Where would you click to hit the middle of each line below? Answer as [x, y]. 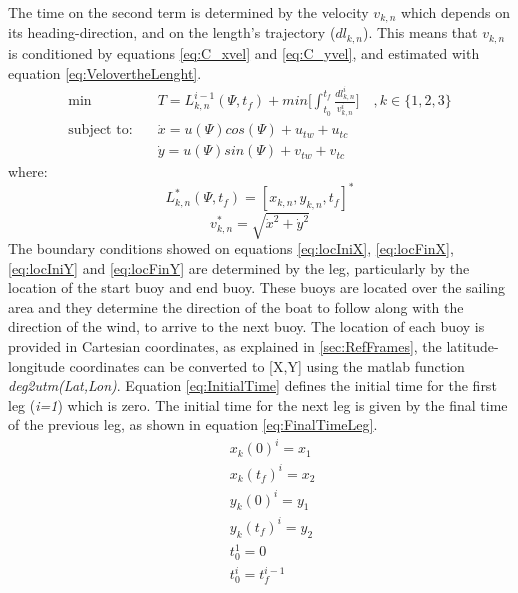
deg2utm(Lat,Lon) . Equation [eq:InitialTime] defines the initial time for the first [252, 385]
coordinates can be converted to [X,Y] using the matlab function [267, 365]
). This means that [420, 32]
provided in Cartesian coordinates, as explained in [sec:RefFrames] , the [225, 345]
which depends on [455, 12]
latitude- [472, 345]
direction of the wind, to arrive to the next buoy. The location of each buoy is [246, 326]
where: [28, 171]
